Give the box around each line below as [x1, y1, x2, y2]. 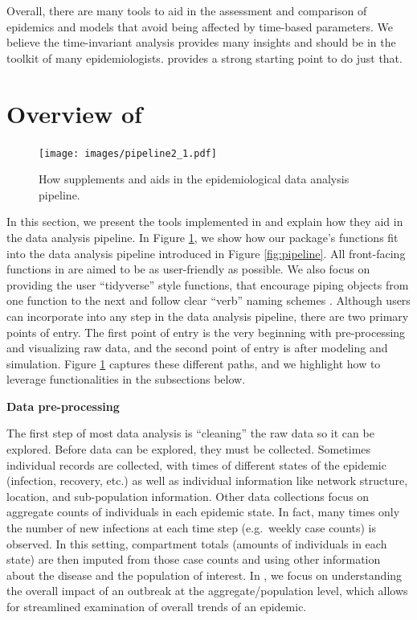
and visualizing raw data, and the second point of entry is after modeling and [6, 339, 388, 356]
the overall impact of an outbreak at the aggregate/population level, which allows [6, 582, 408, 599]
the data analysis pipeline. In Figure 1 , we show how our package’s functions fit [6, 228, 399, 245]
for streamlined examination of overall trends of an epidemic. [6, 598, 307, 614]
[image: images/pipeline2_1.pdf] [39, 147, 217, 159]
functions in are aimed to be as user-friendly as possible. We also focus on [6, 261, 370, 277]
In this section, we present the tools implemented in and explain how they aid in [6, 213, 403, 230]
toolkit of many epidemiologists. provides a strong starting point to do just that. [6, 49, 403, 66]
